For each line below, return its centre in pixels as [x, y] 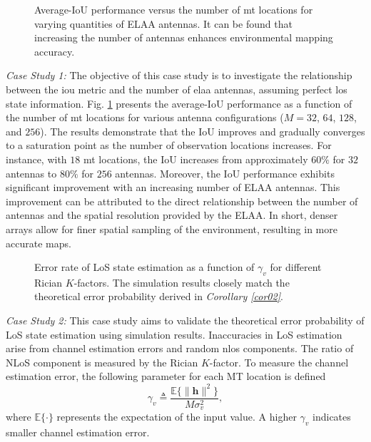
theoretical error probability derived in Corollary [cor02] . [159, 296]
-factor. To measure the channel [279, 362]
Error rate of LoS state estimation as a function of [144, 267]
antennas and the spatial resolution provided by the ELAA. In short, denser [172, 215]
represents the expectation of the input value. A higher [177, 417]
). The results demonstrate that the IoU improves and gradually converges [203, 131]
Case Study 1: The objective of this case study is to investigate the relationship [179, 75]
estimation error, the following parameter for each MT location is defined [166, 376]
